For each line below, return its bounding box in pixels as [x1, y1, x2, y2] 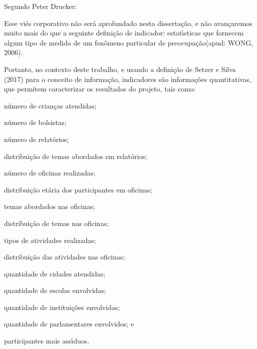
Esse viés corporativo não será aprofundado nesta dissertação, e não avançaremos [4, 17, 252, 28]
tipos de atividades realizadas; [4, 234, 96, 245]
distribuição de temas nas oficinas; [4, 217, 109, 228]
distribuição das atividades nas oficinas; [4, 251, 125, 262]
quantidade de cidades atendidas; [4, 268, 105, 278]
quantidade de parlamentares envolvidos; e [4, 318, 134, 329]
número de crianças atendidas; [4, 100, 96, 110]
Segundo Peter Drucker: [4, 1, 77, 11]
